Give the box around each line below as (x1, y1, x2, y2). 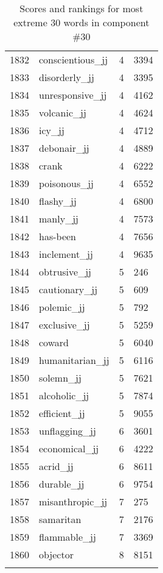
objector (39, 547, 74, 561)
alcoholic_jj (39, 388, 89, 402)
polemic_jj (39, 300, 85, 314)
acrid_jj (39, 459, 74, 473)
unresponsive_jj (39, 88, 107, 102)
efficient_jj (39, 406, 85, 420)
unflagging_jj (39, 424, 96, 438)
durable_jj (39, 477, 85, 491)
